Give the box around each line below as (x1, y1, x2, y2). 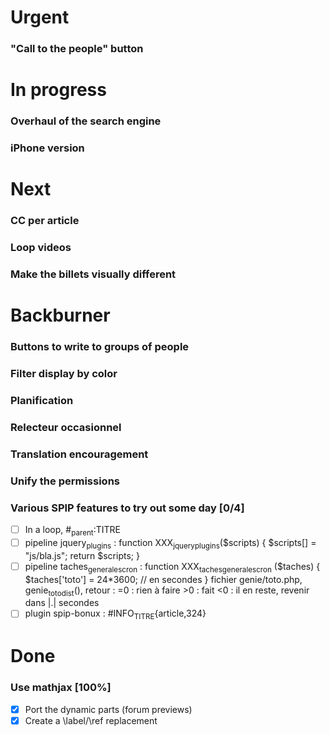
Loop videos (10, 241, 72, 255)
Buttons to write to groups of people (10, 340, 190, 354)
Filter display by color (10, 367, 118, 381)
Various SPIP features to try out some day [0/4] (10, 501, 245, 515)
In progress (10, 79, 107, 101)
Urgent (10, 6, 70, 29)
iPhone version (10, 141, 85, 155)
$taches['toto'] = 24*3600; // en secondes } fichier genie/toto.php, (24, 573, 303, 585)
